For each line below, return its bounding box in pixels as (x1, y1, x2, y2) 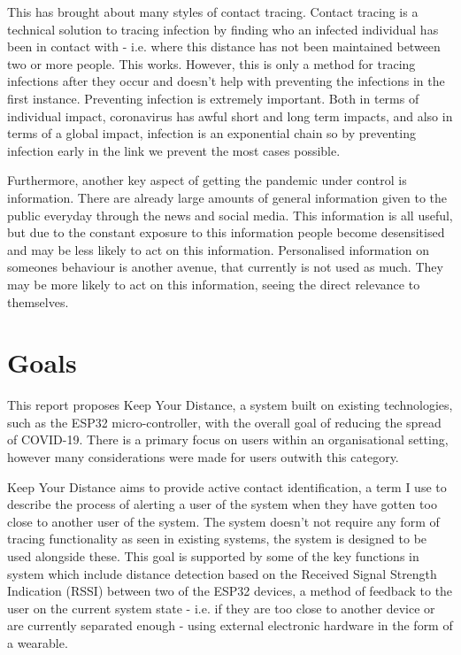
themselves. (7, 292, 69, 311)
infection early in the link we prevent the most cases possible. (7, 141, 341, 159)
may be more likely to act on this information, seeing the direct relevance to (7, 274, 420, 293)
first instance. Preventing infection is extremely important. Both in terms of (7, 89, 419, 107)
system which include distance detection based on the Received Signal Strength (7, 564, 437, 582)
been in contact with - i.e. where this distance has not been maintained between (7, 37, 441, 56)
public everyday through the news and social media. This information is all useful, (7, 205, 453, 224)
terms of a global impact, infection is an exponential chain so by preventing (7, 124, 416, 143)
